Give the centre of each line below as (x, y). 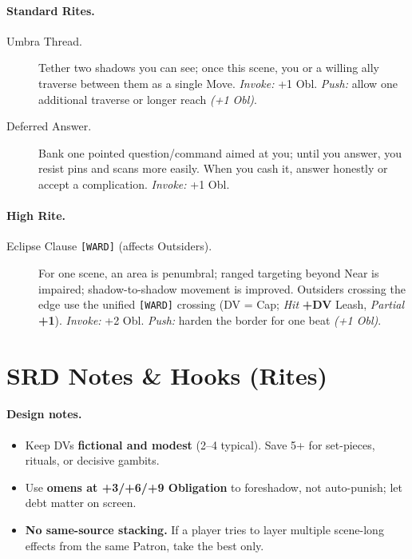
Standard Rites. (51, 10)
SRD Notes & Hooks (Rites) (167, 375)
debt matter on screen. (81, 503)
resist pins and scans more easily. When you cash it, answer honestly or (213, 168)
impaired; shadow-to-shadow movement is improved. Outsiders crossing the (222, 288)
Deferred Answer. (49, 126)
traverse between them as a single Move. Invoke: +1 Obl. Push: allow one (218, 83)
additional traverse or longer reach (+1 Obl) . (148, 99)
